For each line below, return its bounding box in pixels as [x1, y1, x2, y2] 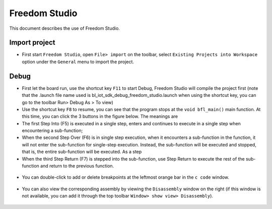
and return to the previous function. [40, 163, 114, 169]
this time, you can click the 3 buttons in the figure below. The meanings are [22, 114, 178, 120]
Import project [9, 38, 55, 47]
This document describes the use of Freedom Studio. [9, 25, 120, 31]
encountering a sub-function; [22, 128, 83, 134]
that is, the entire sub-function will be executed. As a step [22, 149, 142, 155]
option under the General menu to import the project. [22, 59, 134, 65]
